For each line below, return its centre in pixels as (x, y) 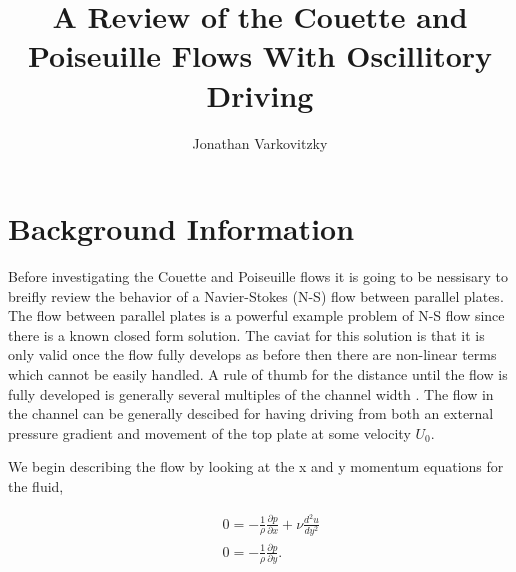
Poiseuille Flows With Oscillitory (260, 55)
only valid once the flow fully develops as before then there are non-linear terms (252, 354)
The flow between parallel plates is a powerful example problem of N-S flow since (256, 315)
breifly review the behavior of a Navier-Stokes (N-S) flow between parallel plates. (256, 295)
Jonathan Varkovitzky (260, 142)
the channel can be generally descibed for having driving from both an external (251, 413)
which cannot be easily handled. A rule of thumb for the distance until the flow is (258, 374)
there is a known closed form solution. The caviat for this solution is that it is (246, 334)
